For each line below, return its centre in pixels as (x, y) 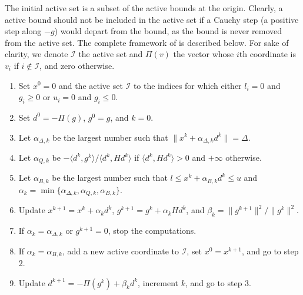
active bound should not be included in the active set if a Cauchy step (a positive (152, 19)
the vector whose (204, 54)
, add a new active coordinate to (121, 251)
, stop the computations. (152, 231)
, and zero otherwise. (77, 65)
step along (23, 31)
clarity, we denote (36, 54)
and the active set (91, 85)
